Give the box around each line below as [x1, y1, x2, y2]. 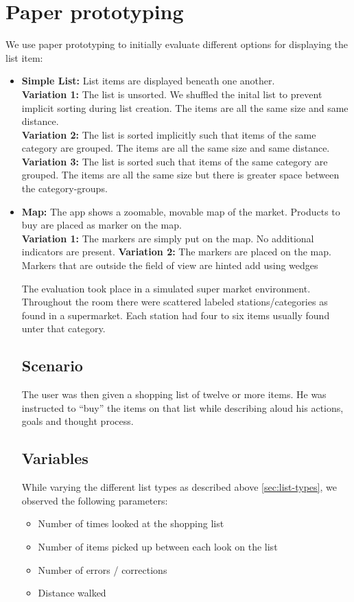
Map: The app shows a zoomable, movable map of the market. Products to [21, 204, 340, 218]
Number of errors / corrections [38, 562, 167, 577]
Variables [21, 448, 88, 469]
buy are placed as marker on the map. [21, 218, 182, 232]
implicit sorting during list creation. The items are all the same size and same [21, 100, 349, 115]
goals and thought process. [21, 414, 134, 428]
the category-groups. [21, 181, 108, 196]
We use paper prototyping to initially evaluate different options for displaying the [5, 37, 348, 51]
